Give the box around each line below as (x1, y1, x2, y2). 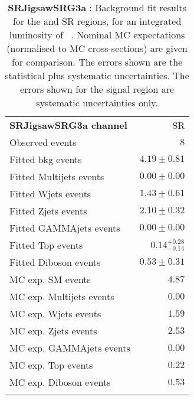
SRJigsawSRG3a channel (9, 118, 127, 132)
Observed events (9, 135, 77, 149)
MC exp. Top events (9, 358, 93, 372)
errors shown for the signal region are (20, 82, 175, 96)
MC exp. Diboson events (9, 375, 111, 389)
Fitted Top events (9, 238, 83, 252)
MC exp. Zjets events (9, 324, 97, 337)
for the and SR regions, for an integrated (12, 14, 182, 28)
